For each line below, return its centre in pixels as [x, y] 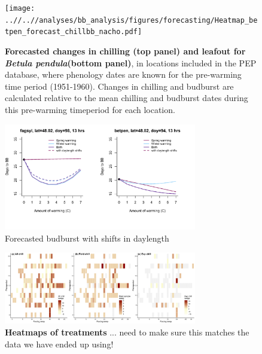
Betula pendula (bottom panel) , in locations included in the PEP [131, 62]
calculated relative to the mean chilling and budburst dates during [127, 98]
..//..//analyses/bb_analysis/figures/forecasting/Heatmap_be [131, 20]
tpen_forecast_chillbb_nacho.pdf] [74, 32]
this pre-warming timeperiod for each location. [90, 109]
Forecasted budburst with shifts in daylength [87, 238]
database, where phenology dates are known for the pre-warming [123, 74]
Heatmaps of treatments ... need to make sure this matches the [127, 332]
